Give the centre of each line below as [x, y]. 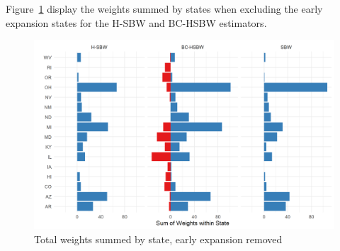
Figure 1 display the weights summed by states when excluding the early [164, 9]
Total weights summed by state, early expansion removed [158, 239]
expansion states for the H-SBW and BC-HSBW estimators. [136, 22]
